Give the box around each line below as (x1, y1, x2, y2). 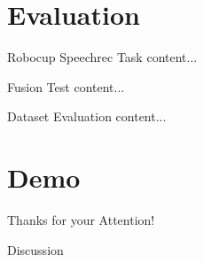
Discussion (7, 240, 64, 258)
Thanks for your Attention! (7, 211, 155, 229)
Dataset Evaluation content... (7, 107, 167, 126)
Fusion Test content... (7, 77, 125, 96)
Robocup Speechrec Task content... (7, 48, 198, 66)
